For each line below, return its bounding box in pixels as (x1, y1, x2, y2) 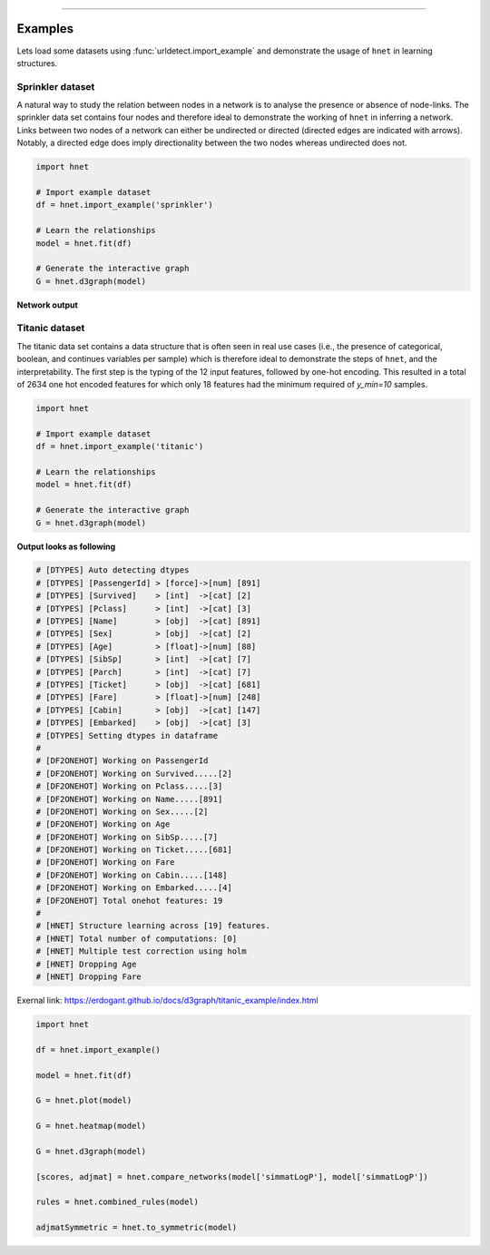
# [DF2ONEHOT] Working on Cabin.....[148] (35, 869, 228, 880)
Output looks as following (16, 541, 116, 552)
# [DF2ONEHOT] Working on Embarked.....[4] (35, 883, 233, 893)
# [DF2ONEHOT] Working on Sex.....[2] (35, 806, 209, 817)
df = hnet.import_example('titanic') (35, 441, 204, 452)
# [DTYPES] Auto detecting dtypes (35, 565, 190, 575)
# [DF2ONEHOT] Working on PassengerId (35, 756, 209, 766)
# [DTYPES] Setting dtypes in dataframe (35, 730, 218, 740)
